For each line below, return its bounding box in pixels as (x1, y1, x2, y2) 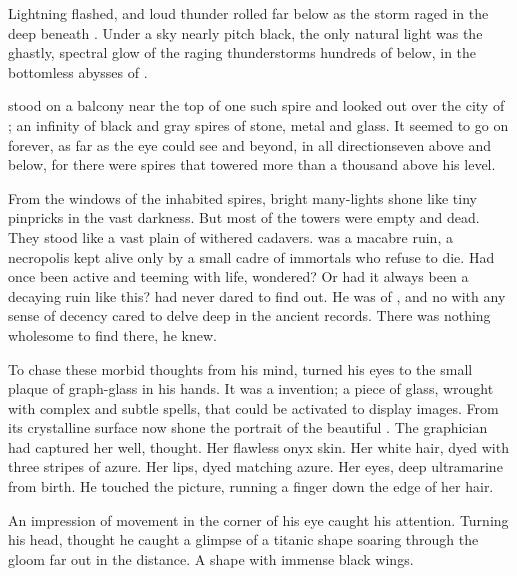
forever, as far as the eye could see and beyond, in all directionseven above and (8, 134, 492, 155)
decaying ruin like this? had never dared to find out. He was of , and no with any (8, 285, 506, 306)
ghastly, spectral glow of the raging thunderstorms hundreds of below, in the (8, 42, 477, 63)
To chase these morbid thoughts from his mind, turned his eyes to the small (8, 358, 473, 379)
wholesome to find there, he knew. (8, 324, 217, 345)
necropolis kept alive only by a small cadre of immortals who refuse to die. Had (8, 246, 495, 267)
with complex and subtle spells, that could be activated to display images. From (8, 397, 499, 418)
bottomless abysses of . (8, 61, 148, 82)
